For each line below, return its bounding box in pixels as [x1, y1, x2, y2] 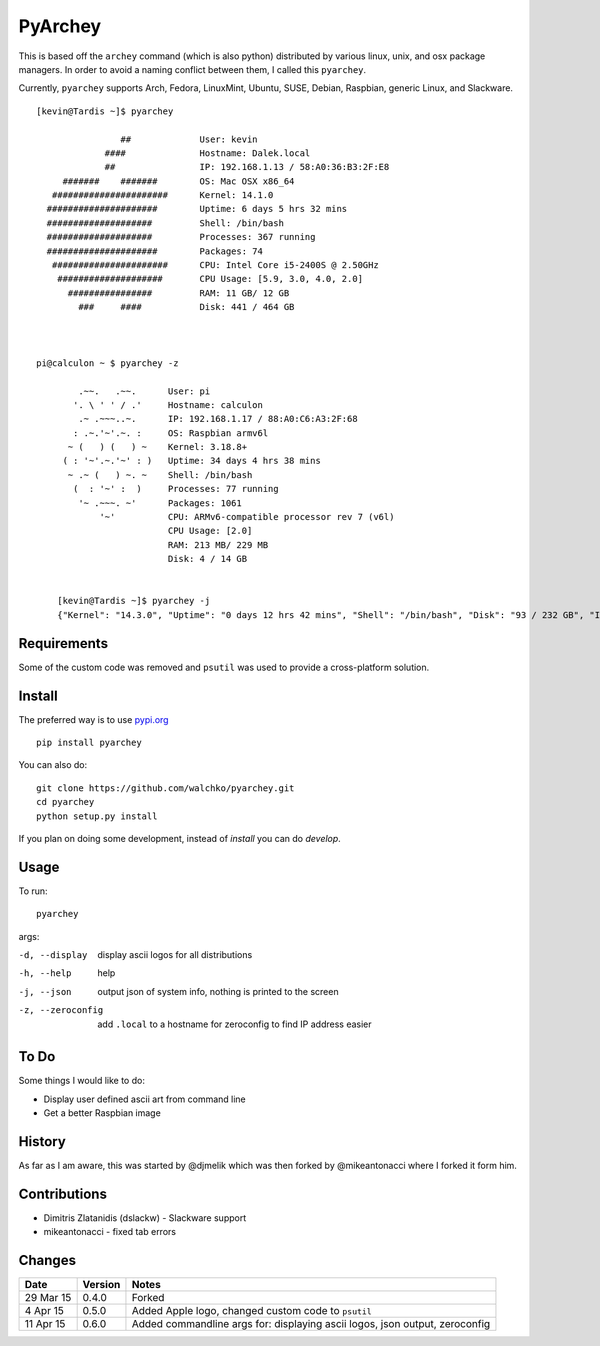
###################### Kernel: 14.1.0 [51, 190, 274, 201]
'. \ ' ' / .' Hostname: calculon [73, 399, 264, 410]
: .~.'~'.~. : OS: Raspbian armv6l [73, 427, 269, 439]
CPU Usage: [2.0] [167, 525, 253, 537]
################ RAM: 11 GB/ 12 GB [67, 287, 290, 299]
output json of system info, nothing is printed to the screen [97, 985, 339, 997]
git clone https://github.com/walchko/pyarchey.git [36, 782, 295, 794]
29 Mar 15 [24, 1291, 72, 1305]
